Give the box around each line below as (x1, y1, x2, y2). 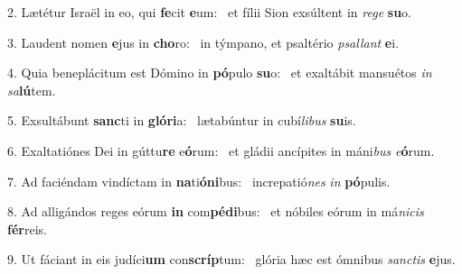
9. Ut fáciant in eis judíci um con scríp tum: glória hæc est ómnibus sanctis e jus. (7, 250, 456, 269)
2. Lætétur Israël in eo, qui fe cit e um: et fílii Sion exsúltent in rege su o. (7, 3, 411, 21)
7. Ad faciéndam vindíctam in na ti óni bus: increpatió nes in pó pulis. (7, 171, 391, 190)
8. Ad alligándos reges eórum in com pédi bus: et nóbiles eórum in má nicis (7, 202, 424, 221)
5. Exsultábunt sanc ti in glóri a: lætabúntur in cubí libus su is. (7, 111, 356, 130)
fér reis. (7, 219, 47, 238)
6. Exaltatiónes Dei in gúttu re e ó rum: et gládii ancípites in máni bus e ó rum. (7, 141, 435, 160)
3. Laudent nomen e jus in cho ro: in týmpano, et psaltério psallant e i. (7, 32, 400, 51)
